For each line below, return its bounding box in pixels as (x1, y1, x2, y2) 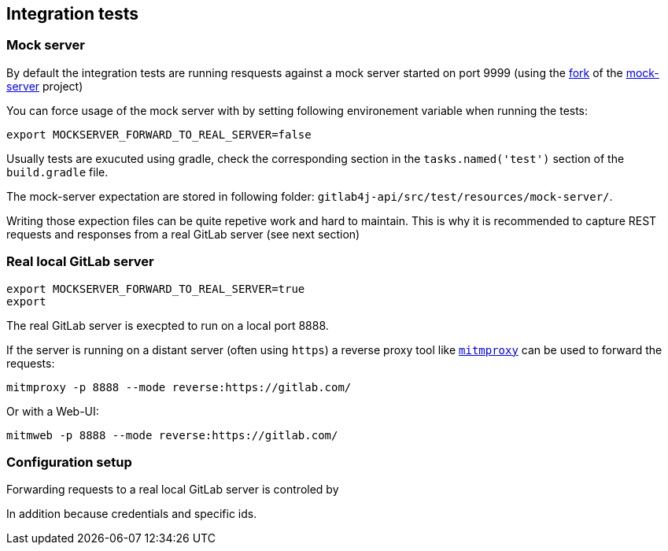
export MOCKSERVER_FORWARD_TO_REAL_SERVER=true (6, 282, 305, 295)
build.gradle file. (6, 165, 109, 179)
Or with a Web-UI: (6, 404, 99, 418)
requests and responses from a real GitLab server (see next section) (6, 227, 360, 241)
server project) (6, 79, 83, 93)
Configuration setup (6, 453, 132, 470)
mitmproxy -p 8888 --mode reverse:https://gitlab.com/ (6, 380, 352, 394)
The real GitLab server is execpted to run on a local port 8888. (6, 318, 329, 332)
